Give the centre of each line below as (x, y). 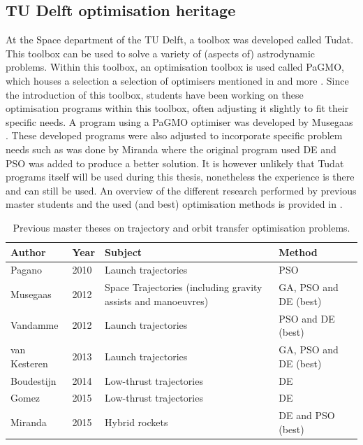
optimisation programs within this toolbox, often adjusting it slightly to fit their (177, 108)
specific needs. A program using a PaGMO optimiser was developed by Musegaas (179, 121)
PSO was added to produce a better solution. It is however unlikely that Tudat (175, 163)
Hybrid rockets (136, 422)
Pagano (26, 270)
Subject (124, 252)
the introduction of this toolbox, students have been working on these (155, 94)
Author (28, 252)
